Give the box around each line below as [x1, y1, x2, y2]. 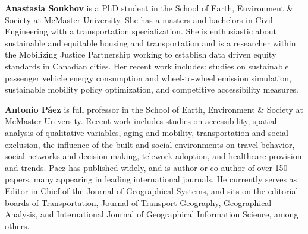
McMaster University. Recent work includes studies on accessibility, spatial [5, 115, 277, 127]
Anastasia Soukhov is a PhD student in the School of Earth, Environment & [5, 2, 294, 14]
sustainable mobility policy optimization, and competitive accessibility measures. [5, 83, 299, 96]
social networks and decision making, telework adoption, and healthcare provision [5, 150, 302, 162]
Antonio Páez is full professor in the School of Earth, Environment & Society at [5, 103, 303, 115]
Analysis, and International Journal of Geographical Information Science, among [5, 208, 298, 220]
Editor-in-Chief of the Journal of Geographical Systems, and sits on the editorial [5, 184, 298, 197]
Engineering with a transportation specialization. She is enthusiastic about [5, 25, 276, 37]
